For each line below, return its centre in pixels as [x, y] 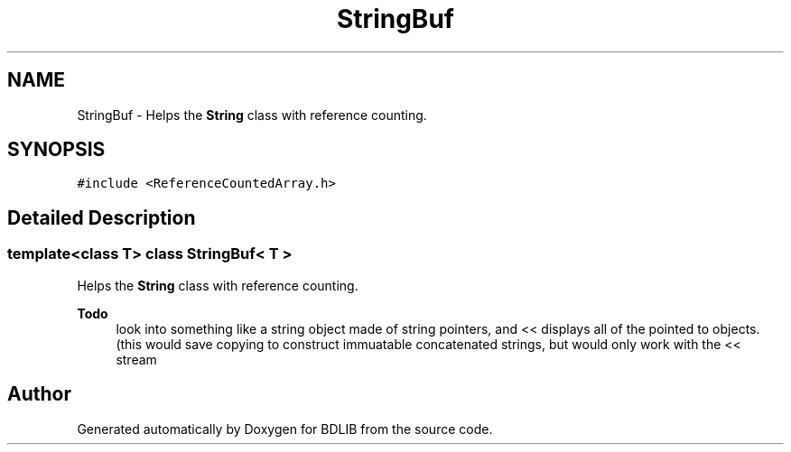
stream [136, 359]
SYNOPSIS [56, 150]
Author [39, 394]
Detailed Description [102, 217]
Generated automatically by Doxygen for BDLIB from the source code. [285, 429]
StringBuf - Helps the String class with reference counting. [252, 115]
